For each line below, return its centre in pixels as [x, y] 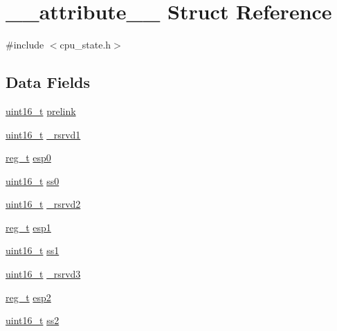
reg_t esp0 [28, 158]
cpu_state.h [85, 45]
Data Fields [48, 82]
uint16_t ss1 [33, 250]
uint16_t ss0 [33, 180]
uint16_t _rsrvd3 [43, 274]
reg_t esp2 [28, 297]
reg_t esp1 [28, 227]
